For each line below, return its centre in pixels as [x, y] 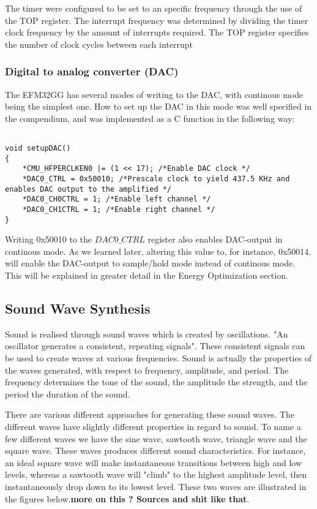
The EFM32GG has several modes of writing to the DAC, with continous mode [154, 94]
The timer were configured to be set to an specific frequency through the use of [154, 8]
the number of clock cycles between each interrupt [99, 44]
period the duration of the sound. [68, 394]
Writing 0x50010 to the [49, 239]
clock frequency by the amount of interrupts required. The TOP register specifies [157, 32]
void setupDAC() [38, 149]
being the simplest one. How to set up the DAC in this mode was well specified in [158, 106]
